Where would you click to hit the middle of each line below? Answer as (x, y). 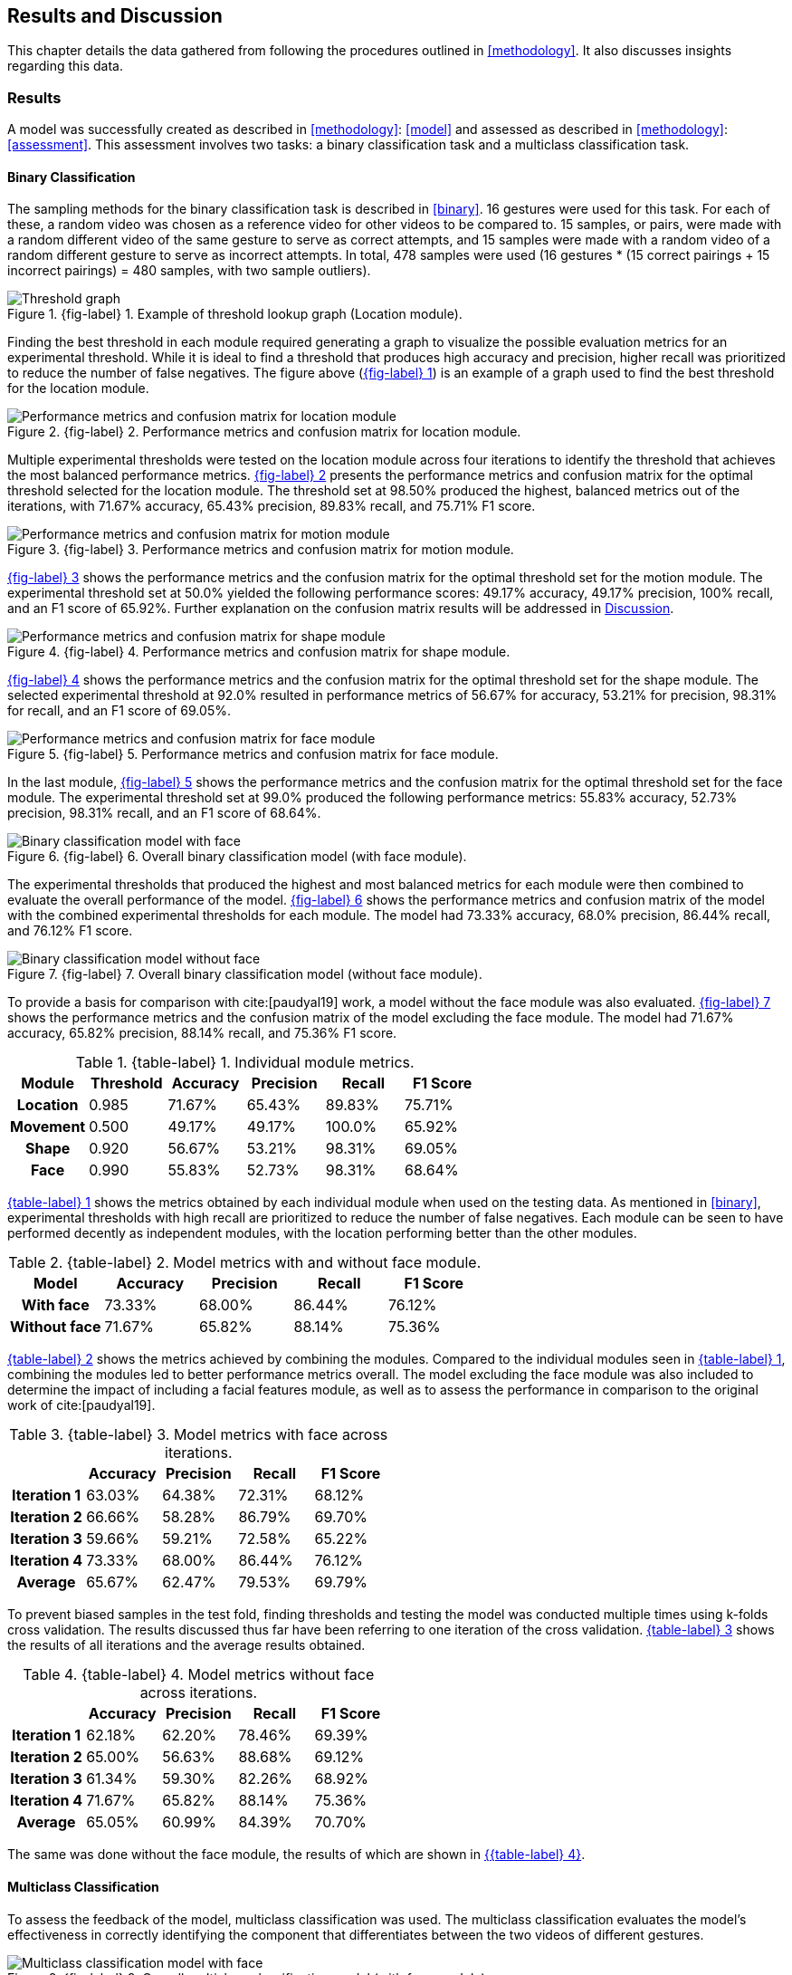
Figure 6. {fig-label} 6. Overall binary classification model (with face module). (237, 857)
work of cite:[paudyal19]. (81, 1405)
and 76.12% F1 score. (70, 931)
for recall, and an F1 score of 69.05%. (119, 711)
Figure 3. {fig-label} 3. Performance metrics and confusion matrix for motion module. (261, 550)
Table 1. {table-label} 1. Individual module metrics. (245, 1063)
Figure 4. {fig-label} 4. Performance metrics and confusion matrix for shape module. (259, 652)
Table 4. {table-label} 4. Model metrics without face (199, 1675)
